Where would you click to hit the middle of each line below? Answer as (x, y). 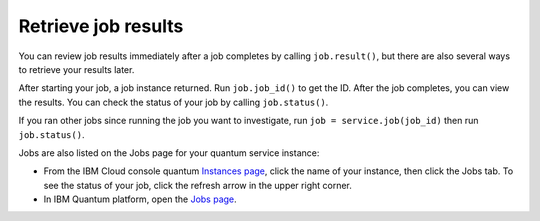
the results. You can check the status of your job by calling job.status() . (173, 102)
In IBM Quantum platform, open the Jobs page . (140, 199)
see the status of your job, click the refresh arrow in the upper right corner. (197, 185)
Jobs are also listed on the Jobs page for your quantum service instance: (169, 152)
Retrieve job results (101, 26)
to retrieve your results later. (76, 69)
